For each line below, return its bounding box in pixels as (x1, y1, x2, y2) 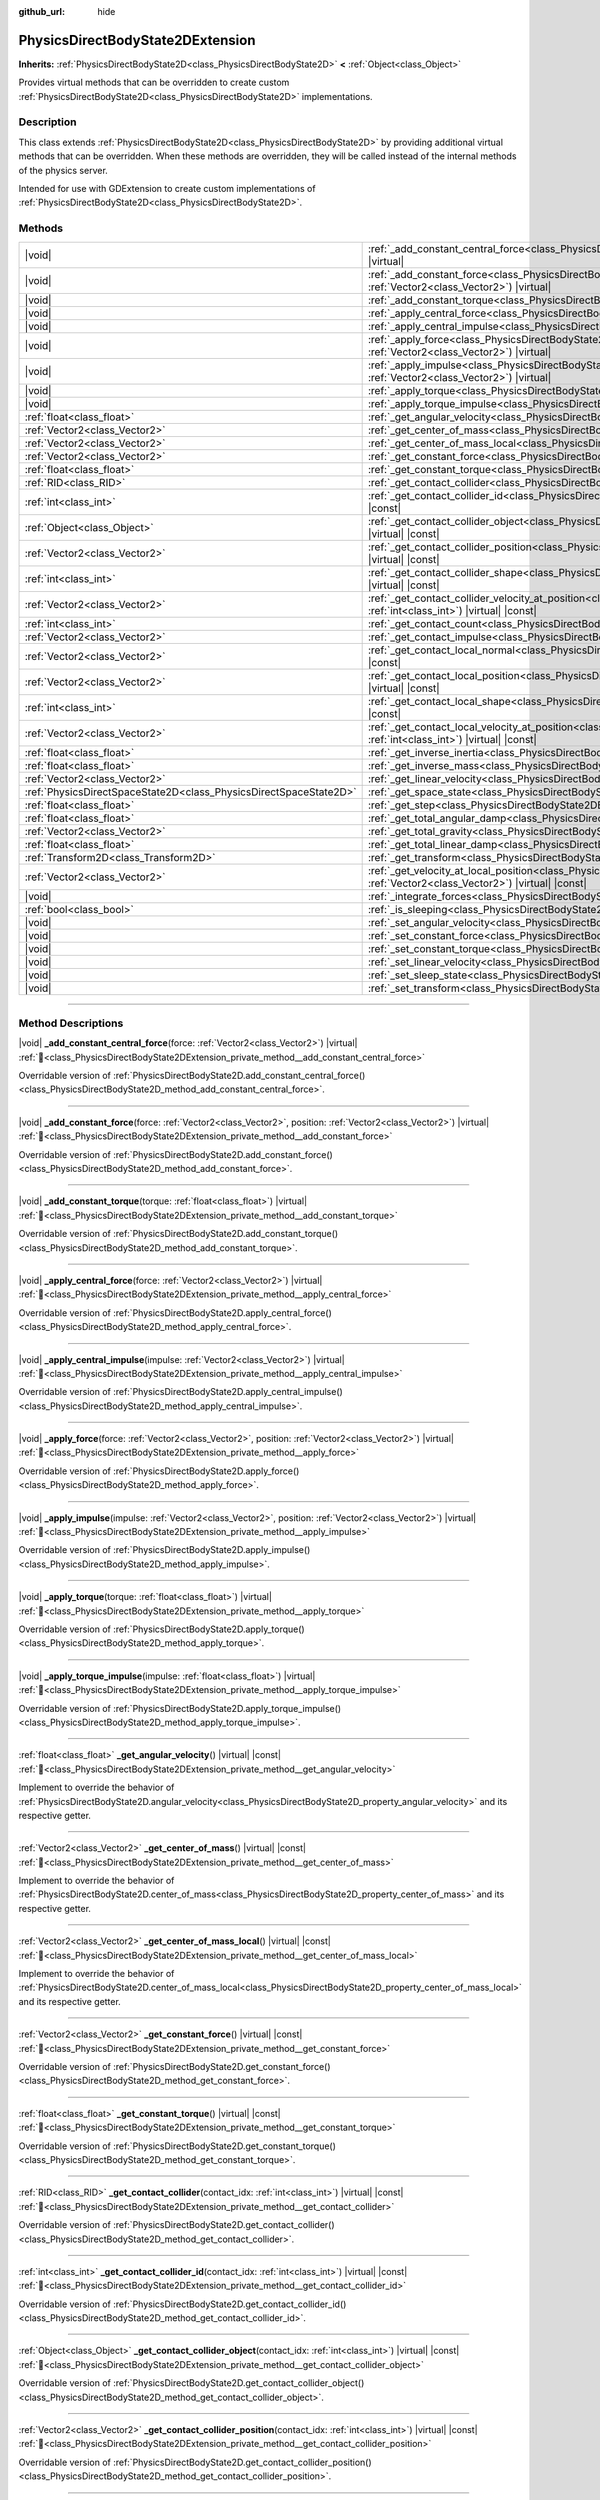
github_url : (18, 6, 65, 17)
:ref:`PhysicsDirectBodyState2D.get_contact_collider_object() (113, 2377, 365, 2389)
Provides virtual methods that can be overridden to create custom (18, 76, 290, 89)
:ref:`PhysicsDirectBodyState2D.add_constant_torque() (113, 1228, 339, 1240)
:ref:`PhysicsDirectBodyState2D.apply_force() (113, 1465, 300, 1477)
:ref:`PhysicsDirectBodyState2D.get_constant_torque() (113, 2140, 337, 2152)
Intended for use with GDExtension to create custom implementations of (18, 183, 316, 194)
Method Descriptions (18, 1016, 124, 1030)
